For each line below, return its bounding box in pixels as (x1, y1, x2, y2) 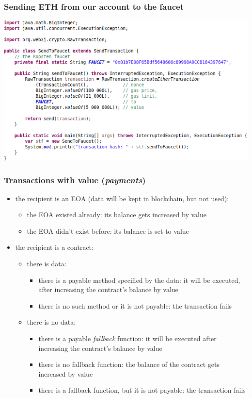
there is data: (27, 258, 66, 268)
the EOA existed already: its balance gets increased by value (27, 209, 206, 220)
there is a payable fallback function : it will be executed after (38, 333, 217, 343)
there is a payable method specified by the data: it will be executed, (38, 275, 240, 285)
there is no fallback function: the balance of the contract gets (38, 359, 220, 369)
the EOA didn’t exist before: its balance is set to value (27, 225, 189, 236)
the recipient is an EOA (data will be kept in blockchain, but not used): (15, 193, 229, 203)
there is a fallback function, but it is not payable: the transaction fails (38, 385, 246, 395)
